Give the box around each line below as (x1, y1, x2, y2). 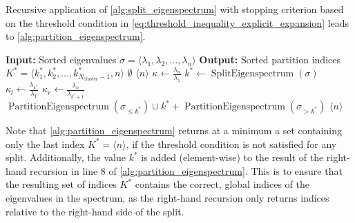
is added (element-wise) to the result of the (141, 150, 324, 164)
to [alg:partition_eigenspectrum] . (6, 29, 146, 43)
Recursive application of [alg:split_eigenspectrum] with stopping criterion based (6, 2, 344, 16)
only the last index (6, 136, 85, 151)
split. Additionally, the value (6, 150, 126, 164)
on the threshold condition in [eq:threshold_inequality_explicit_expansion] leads (6, 15, 349, 30)
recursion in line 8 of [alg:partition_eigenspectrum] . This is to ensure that (30, 163, 343, 178)
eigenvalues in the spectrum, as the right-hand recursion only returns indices (6, 191, 329, 205)
